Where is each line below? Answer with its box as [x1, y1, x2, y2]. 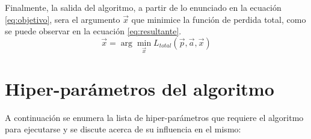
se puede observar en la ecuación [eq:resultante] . [5, 25, 182, 37]
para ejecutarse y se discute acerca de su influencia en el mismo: [5, 123, 241, 135]
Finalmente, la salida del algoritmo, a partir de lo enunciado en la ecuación [5, 1, 282, 13]
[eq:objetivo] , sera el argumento [5, 13, 120, 25]
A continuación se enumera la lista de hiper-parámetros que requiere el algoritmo [5, 111, 304, 123]
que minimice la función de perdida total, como [131, 13, 306, 25]
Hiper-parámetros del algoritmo [5, 76, 274, 100]
